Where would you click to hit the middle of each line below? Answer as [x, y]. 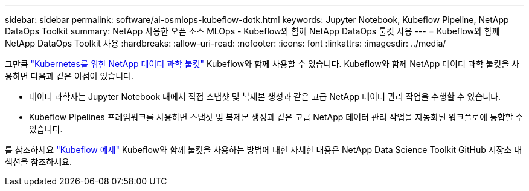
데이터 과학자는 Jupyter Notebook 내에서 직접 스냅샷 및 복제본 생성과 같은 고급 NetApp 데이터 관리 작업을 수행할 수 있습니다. [265, 96]
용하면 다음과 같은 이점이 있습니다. [69, 76]
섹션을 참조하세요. [39, 162]
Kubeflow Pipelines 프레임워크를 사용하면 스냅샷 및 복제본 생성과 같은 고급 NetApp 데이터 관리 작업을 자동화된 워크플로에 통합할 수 [276, 117]
